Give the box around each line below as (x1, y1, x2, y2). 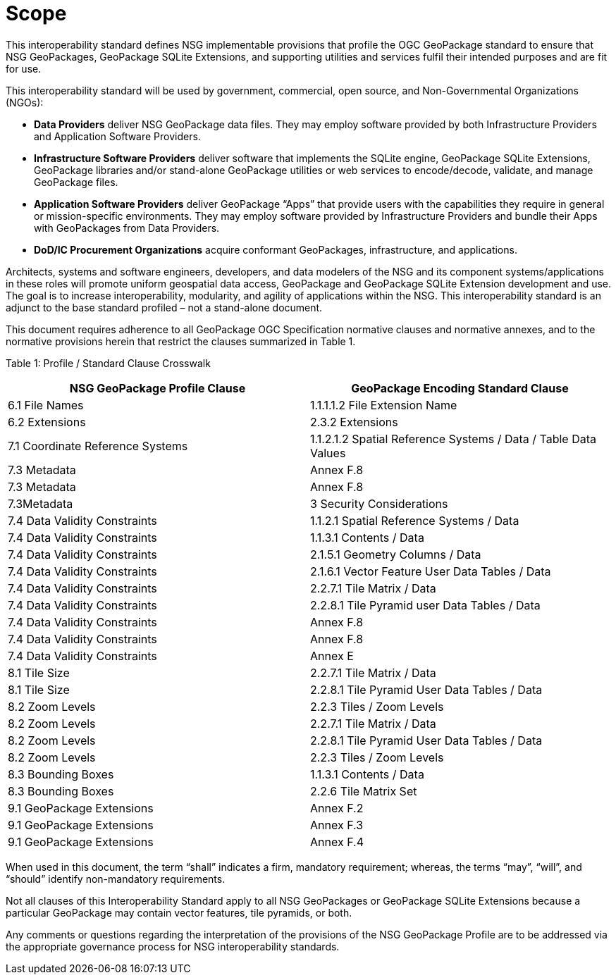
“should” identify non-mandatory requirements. (6, 872, 226, 885)
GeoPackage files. (34, 175, 118, 188)
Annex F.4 (310, 834, 364, 849)
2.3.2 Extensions (310, 414, 398, 429)
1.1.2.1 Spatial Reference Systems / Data (310, 513, 519, 528)
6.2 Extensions (8, 414, 86, 429)
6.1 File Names (8, 397, 84, 412)
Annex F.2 (310, 800, 364, 815)
